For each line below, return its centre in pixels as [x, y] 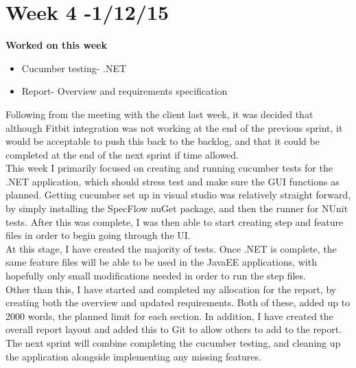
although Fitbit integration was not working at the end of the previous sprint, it [174, 127]
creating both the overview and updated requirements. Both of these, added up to [178, 302]
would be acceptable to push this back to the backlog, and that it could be [163, 141]
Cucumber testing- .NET [74, 68]
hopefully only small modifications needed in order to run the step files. [156, 276]
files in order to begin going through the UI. [98, 235]
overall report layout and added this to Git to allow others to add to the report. [174, 329]
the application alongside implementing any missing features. [133, 356]
